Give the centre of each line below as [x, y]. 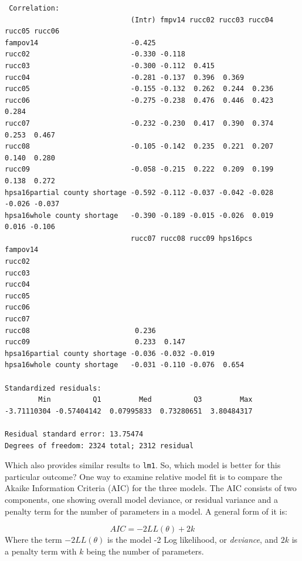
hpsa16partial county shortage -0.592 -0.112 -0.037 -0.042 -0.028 [139, 192]
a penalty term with [41, 551]
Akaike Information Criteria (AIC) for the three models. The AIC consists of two [151, 488]
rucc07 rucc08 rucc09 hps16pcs [191, 238]
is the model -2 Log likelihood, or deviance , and [193, 540]
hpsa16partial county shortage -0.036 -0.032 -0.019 [110, 353]
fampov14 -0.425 [80, 43]
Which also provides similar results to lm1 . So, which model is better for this [143, 465]
